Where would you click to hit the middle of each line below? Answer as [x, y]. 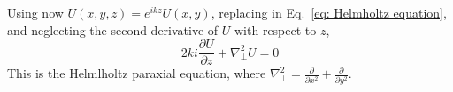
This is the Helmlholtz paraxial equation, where [137, 73]
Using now [35, 12]
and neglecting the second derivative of [113, 29]
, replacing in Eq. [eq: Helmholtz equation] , [329, 12]
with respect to [276, 29]
